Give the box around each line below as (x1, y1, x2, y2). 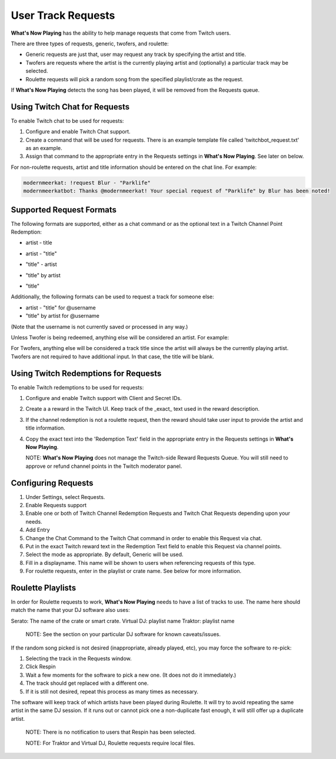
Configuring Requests (11, 478, 94, 488)
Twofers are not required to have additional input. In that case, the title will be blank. (11, 353, 215, 360)
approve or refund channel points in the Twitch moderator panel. (25, 462, 182, 470)
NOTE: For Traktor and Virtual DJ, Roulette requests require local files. (25, 739, 195, 747)
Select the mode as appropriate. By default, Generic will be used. (25, 551, 184, 558)
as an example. (25, 144, 63, 151)
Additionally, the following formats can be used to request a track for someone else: (11, 293, 214, 300)
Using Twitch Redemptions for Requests (11, 368, 162, 378)
